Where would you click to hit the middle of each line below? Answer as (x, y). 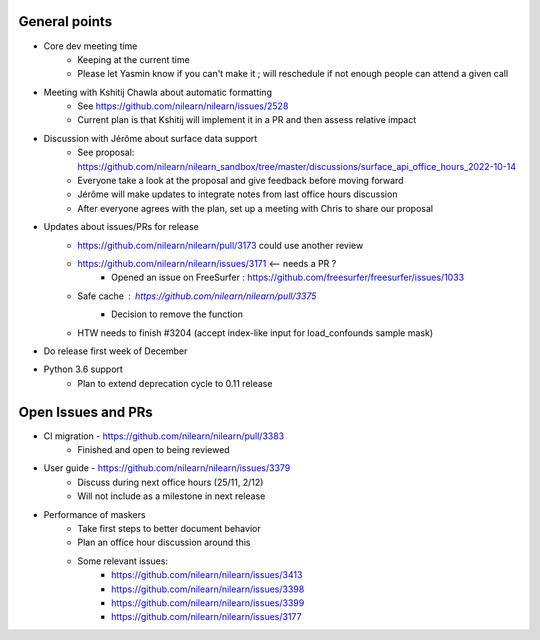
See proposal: (106, 152)
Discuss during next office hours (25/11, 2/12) (170, 482)
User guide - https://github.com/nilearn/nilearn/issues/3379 (167, 468)
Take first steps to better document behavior (169, 528)
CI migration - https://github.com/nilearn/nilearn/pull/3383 (164, 436)
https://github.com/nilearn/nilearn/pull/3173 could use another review (220, 245)
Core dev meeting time (90, 46)
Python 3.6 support (83, 369)
